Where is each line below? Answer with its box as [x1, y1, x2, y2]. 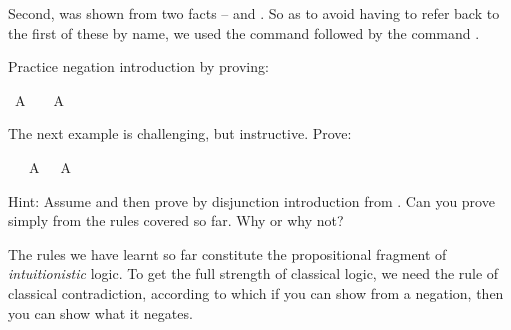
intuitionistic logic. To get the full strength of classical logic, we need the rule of [8, 263, 499, 284]
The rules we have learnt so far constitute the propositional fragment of [8, 243, 447, 264]
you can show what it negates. [8, 302, 193, 323]
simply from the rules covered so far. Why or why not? [8, 210, 344, 231]
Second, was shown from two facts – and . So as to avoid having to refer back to [8, 3, 500, 23]
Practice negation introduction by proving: [8, 56, 269, 77]
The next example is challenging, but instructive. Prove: [8, 123, 352, 144]
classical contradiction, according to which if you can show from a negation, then [8, 282, 504, 303]
